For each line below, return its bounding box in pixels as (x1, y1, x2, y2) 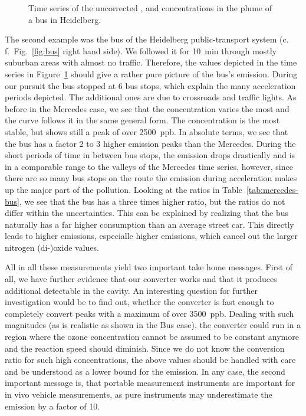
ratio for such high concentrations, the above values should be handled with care (5, 353, 296, 366)
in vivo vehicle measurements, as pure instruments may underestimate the (5, 388, 272, 400)
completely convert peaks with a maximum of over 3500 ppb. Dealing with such (5, 307, 294, 319)
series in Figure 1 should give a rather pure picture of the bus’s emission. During (5, 67, 298, 80)
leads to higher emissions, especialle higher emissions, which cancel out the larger (5, 230, 298, 242)
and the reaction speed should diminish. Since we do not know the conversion (5, 342, 285, 354)
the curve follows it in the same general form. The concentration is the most (5, 114, 280, 126)
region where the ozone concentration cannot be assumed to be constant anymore (5, 330, 299, 343)
